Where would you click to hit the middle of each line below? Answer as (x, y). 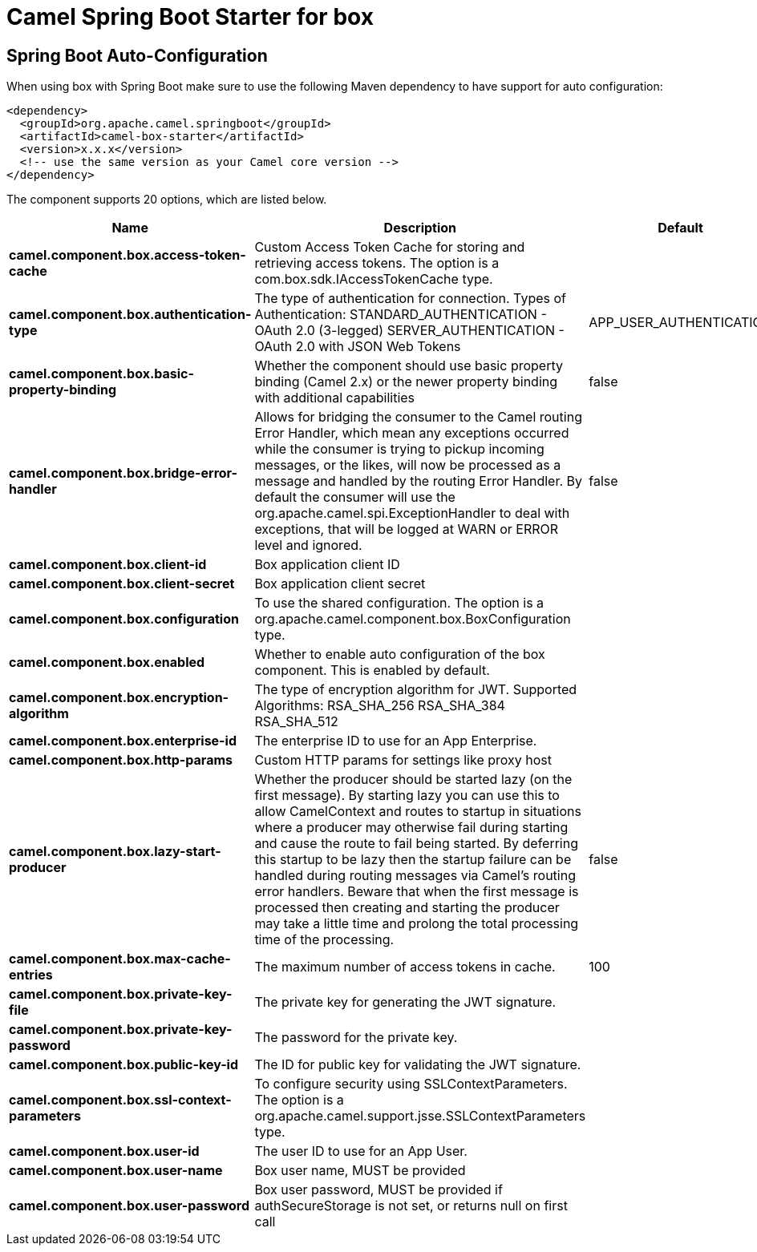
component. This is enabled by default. (372, 670)
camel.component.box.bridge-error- (123, 473)
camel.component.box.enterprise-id (123, 741)
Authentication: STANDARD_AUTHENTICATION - (401, 315)
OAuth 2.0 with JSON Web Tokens (358, 347)
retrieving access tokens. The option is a (377, 263)
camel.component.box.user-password (129, 1206)
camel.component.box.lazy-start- (115, 852)
